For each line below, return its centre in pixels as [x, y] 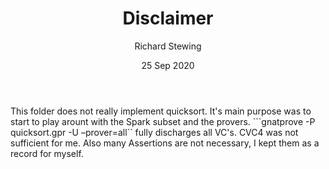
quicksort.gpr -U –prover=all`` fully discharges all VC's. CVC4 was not [154, 132]
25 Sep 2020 [168, 65]
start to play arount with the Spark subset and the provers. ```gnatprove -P [163, 121]
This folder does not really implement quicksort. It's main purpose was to [161, 111]
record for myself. [47, 153]
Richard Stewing [168, 46]
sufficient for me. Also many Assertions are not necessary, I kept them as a [165, 143]
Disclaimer [168, 18]
